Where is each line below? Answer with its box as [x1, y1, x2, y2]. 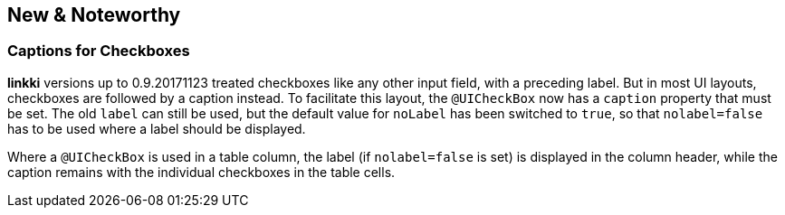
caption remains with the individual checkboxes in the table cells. [7, 164, 396, 180]
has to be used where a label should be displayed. [7, 120, 306, 136]
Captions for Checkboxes [7, 42, 190, 61]
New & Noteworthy [7, 4, 181, 26]
